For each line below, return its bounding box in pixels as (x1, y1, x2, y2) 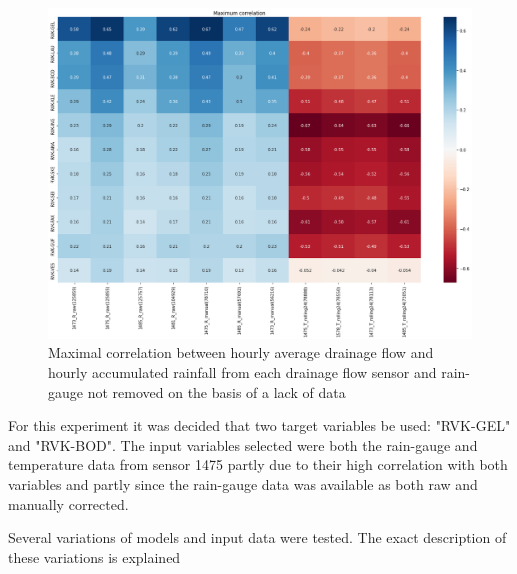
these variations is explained (8, 546, 181, 567)
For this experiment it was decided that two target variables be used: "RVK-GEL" (8, 415, 511, 436)
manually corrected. (8, 493, 129, 514)
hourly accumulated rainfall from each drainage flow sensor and (48, 362, 437, 383)
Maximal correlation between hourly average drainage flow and (48, 342, 434, 363)
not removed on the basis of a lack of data (87, 381, 346, 402)
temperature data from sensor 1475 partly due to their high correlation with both (8, 454, 508, 475)
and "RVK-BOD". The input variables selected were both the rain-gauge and (8, 434, 478, 455)
